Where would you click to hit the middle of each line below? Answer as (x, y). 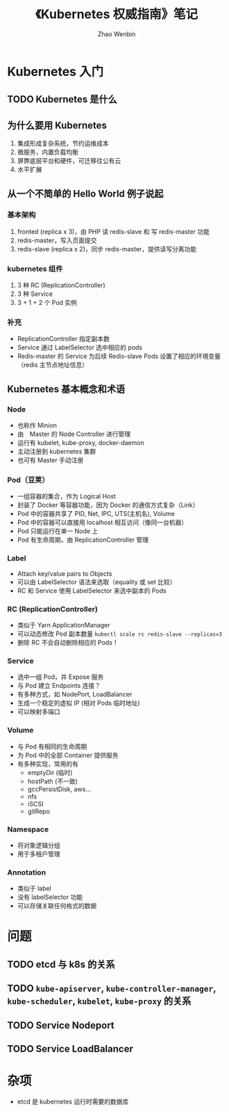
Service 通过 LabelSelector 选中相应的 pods (80, 347)
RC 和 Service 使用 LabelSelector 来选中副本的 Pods (92, 590)
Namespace (28, 829)
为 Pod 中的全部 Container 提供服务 (68, 755)
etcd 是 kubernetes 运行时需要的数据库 (73, 1102)
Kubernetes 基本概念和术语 (66, 389)
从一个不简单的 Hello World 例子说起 (85, 193)
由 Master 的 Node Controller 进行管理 (74, 434)
